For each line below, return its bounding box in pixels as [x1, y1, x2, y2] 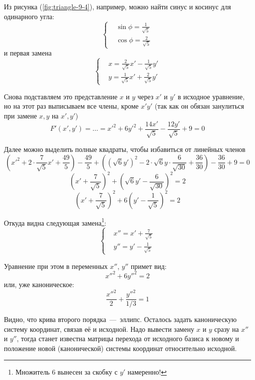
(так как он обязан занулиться [154, 101, 244, 111]
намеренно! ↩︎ [127, 367, 167, 377]
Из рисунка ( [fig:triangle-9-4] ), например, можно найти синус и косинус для [4, 1, 231, 11]
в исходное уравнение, [178, 91, 245, 101]
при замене [4, 110, 37, 120]
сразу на [214, 323, 239, 334]
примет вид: [130, 261, 167, 271]
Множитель [15, 367, 50, 377]
